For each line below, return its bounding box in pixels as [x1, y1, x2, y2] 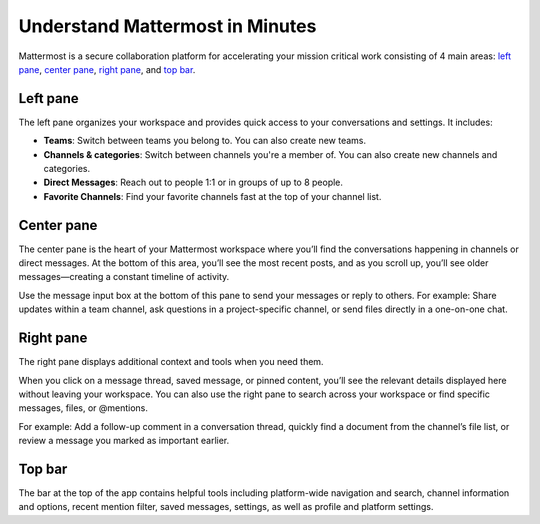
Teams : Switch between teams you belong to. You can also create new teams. [43, 135, 367, 147]
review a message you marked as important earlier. [18, 435, 230, 447]
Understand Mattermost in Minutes [18, 15, 317, 37]
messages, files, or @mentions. [18, 402, 149, 414]
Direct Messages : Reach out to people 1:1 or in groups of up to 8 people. [43, 176, 344, 189]
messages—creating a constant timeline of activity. [18, 271, 230, 283]
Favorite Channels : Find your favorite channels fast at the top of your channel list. [43, 190, 382, 202]
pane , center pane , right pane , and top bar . [18, 63, 196, 75]
